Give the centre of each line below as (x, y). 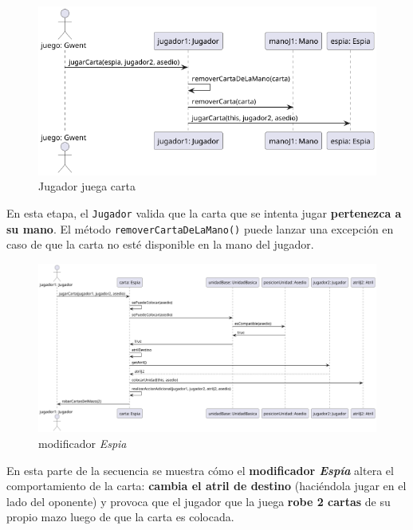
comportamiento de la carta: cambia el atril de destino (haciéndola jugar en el (206, 486)
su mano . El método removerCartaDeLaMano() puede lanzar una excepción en (200, 228)
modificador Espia (83, 443)
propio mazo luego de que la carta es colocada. (120, 517)
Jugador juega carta (87, 186)
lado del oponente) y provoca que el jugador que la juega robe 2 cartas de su (199, 501)
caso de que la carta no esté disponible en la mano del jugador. (160, 244)
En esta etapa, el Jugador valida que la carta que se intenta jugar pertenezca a (204, 212)
